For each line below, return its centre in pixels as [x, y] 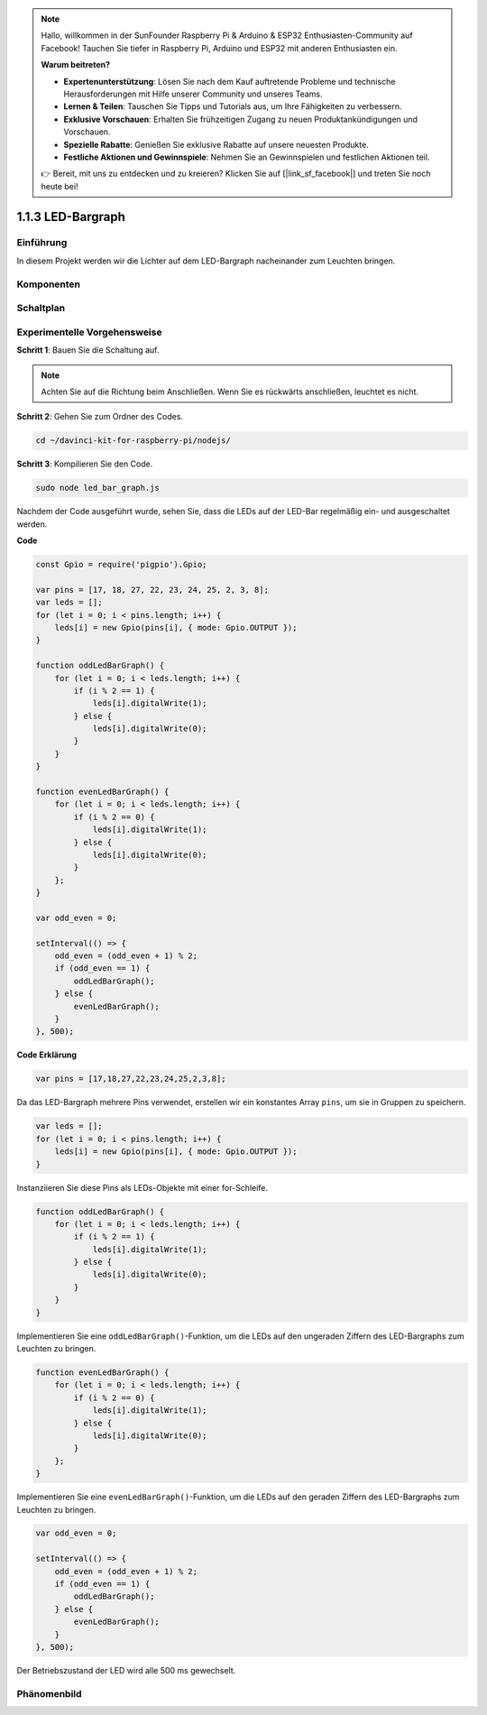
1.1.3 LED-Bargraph [71, 217]
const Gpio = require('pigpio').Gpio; [121, 564]
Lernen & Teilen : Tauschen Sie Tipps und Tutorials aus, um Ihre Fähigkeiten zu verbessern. [233, 106]
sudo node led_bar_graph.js [97, 488]
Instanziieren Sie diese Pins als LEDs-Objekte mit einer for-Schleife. [142, 1187]
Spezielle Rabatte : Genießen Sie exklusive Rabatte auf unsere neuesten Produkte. [216, 144]
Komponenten [49, 284]
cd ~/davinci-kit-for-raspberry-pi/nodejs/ [133, 441]
